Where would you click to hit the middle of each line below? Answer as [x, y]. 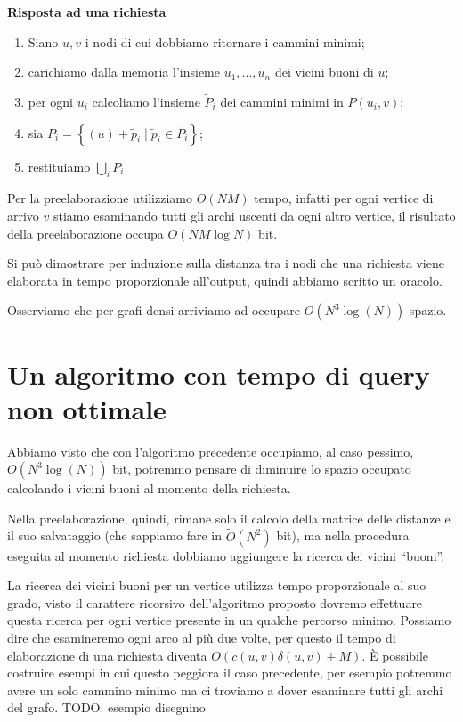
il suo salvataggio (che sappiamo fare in [114, 535]
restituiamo [59, 166]
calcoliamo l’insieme [146, 101]
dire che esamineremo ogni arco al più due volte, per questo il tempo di [202, 638]
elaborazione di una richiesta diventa [107, 655]
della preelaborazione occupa [85, 233]
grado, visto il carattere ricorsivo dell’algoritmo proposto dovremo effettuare [215, 602]
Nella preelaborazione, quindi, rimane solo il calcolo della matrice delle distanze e [229, 518]
